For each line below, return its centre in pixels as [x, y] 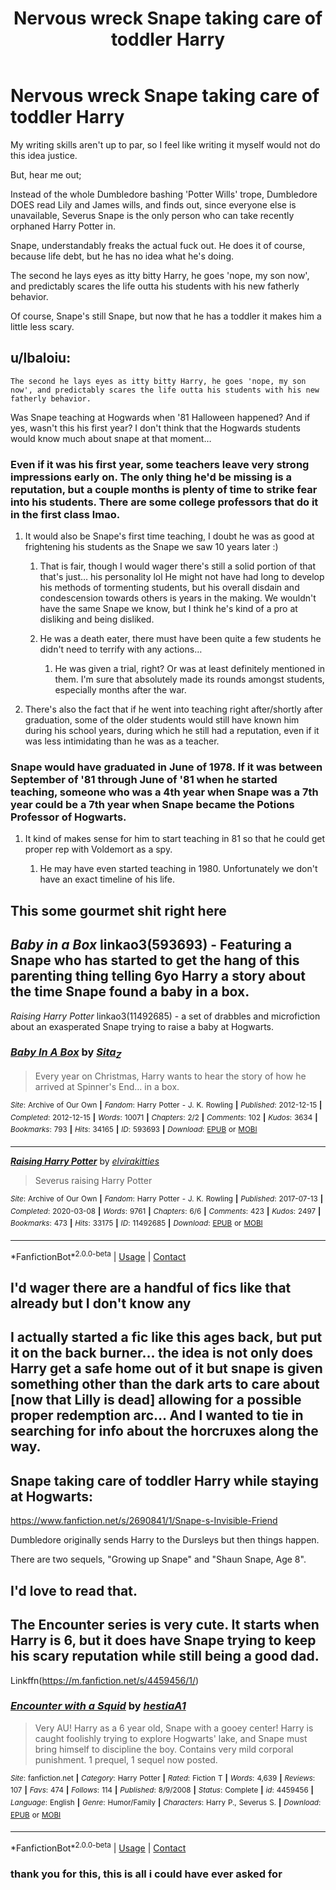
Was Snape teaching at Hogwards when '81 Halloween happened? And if [160, 417]
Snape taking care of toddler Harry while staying [164, 1480]
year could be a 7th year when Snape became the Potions [152, 804]
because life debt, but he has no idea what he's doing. [122, 256]
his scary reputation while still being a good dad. [165, 1656]
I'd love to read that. [74, 1590]
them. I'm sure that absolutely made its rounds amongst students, [189, 679]
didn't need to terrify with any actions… [121, 649]
